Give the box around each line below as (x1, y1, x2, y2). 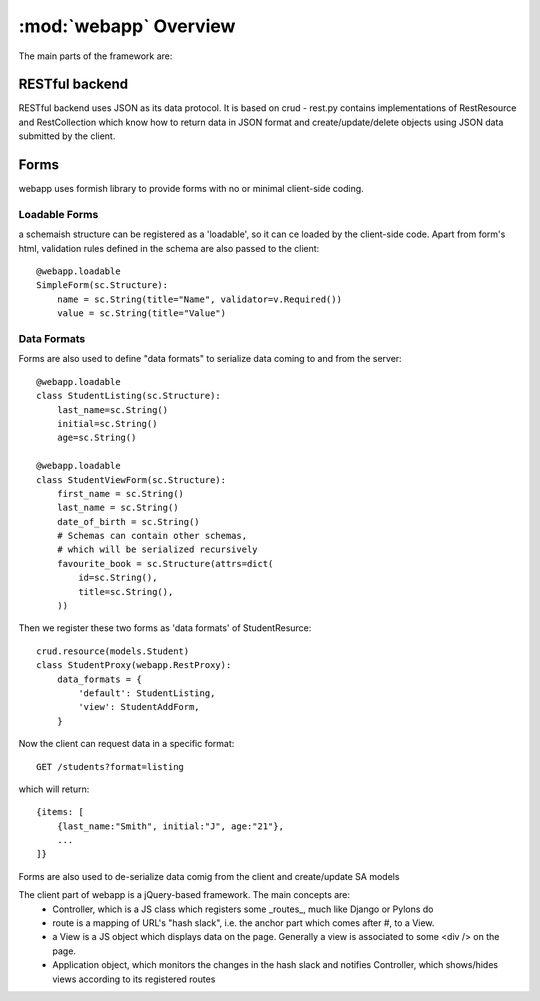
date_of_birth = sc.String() (56, 516, 200, 527)
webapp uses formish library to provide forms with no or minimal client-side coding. (18, 183, 364, 195)
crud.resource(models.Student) (36, 645, 190, 657)
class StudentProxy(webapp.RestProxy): (36, 660, 232, 671)
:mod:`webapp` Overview (18, 15, 236, 37)
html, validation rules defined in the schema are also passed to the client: (18, 242, 320, 254)
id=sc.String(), (78, 572, 158, 584)
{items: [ (36, 806, 84, 818)
